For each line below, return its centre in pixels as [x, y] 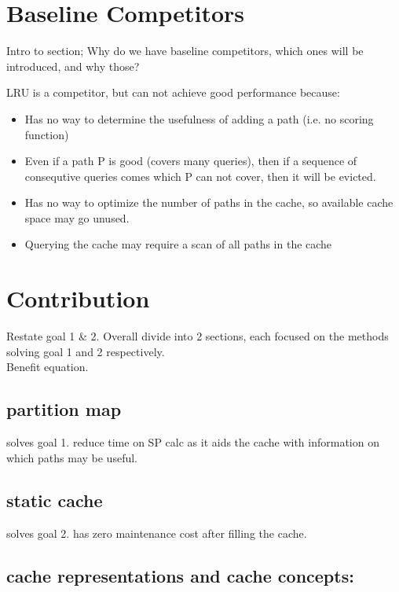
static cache [55, 500]
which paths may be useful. [72, 457]
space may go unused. [77, 217]
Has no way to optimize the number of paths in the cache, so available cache [209, 202]
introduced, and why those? [73, 66]
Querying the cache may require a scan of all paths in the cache [178, 244]
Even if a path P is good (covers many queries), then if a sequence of [191, 161]
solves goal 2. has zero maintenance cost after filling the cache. [157, 533]
